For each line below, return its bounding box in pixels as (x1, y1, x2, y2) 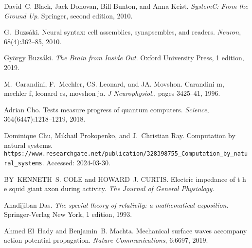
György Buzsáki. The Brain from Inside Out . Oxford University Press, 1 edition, (4, 53, 244, 63)
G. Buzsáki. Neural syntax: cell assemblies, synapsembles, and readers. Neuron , (4, 27, 241, 37)
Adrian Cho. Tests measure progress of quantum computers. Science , (4, 104, 209, 114)
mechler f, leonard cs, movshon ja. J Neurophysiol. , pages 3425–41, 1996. (4, 88, 220, 98)
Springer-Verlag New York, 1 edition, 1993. (4, 209, 132, 219)
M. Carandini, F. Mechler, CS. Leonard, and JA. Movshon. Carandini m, (4, 78, 224, 89)
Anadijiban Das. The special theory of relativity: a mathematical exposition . (4, 199, 229, 210)
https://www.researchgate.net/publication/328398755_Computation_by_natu (4, 150, 248, 158)
